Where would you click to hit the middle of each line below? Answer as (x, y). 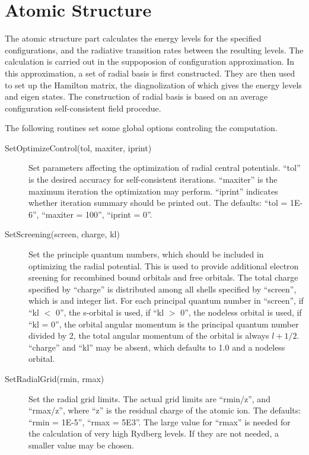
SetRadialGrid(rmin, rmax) (55, 378)
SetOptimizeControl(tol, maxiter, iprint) (78, 147)
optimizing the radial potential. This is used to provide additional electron (164, 265)
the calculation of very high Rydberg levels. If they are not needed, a (154, 433)
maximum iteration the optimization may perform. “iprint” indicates (153, 191)
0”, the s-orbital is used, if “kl (110, 312)
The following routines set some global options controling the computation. (141, 128)
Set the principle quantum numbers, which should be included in (146, 254)
